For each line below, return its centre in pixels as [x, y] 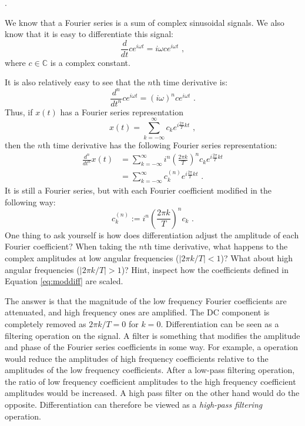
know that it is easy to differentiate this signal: [89, 34]
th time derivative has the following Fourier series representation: [160, 145]
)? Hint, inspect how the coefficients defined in [205, 269]
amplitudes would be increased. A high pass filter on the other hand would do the [152, 393]
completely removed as [46, 323]
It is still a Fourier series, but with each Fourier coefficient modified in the [138, 190]
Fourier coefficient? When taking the [71, 246]
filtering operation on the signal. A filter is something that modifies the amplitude [152, 335]
